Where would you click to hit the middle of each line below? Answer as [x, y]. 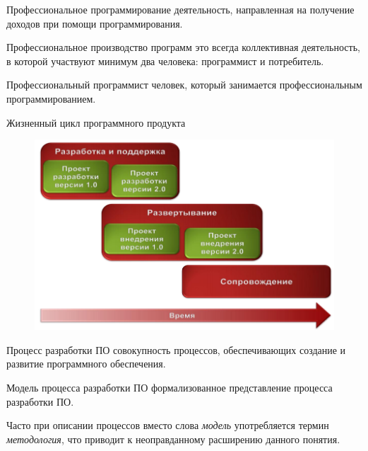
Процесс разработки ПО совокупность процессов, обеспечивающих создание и [176, 349]
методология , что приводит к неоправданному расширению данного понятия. [173, 439]
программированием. [51, 98]
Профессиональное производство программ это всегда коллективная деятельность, [183, 47]
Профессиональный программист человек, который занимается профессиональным [184, 85]
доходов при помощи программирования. [95, 23]
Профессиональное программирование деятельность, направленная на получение [180, 9]
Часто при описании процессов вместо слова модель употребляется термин [168, 425]
